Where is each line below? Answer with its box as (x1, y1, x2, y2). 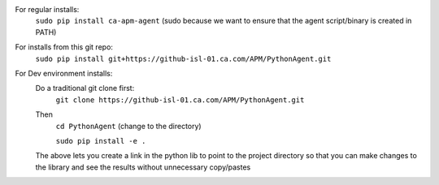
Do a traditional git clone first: (35, 84, 135, 93)
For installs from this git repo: (15, 42, 114, 52)
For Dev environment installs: (15, 68, 113, 78)
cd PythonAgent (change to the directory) (55, 121, 202, 131)
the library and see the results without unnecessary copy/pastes (35, 162, 251, 172)
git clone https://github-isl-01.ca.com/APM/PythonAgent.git (55, 95, 305, 105)
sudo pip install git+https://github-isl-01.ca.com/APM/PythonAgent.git (35, 54, 332, 63)
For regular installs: (15, 5, 80, 14)
